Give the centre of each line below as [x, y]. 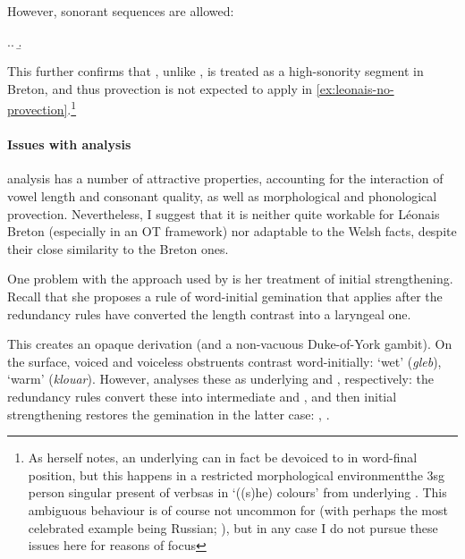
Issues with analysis [69, 144]
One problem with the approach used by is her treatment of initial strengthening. [230, 279]
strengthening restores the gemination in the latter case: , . [169, 414]
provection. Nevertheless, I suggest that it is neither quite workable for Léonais [224, 213]
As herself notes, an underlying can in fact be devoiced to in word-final [223, 457]
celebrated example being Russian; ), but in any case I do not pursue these [233, 527]
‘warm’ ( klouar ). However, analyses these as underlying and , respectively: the [220, 379]
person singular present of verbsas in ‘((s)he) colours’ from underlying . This [237, 492]
